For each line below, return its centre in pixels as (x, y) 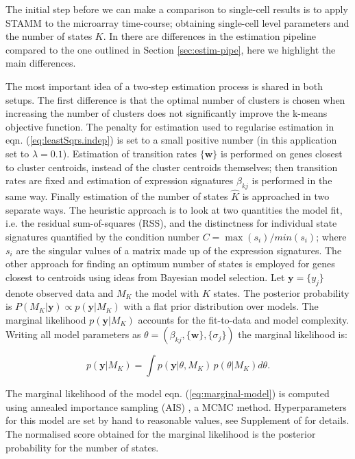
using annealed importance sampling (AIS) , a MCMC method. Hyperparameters (176, 406)
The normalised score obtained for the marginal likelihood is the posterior (161, 434)
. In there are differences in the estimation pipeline (209, 36)
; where (331, 236)
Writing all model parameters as (73, 334)
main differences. (41, 63)
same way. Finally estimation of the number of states (117, 196)
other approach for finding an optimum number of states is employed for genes (170, 264)
